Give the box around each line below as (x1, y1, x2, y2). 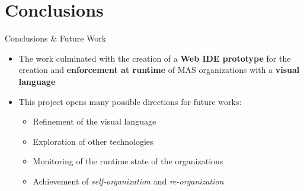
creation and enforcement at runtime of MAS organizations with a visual (18, 63, 300, 76)
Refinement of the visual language (33, 115, 156, 128)
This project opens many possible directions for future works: (18, 95, 242, 107)
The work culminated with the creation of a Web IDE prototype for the (18, 52, 291, 64)
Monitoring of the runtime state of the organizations (33, 155, 223, 167)
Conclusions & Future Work (5, 32, 107, 44)
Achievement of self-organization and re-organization (33, 174, 224, 187)
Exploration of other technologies (33, 135, 153, 147)
